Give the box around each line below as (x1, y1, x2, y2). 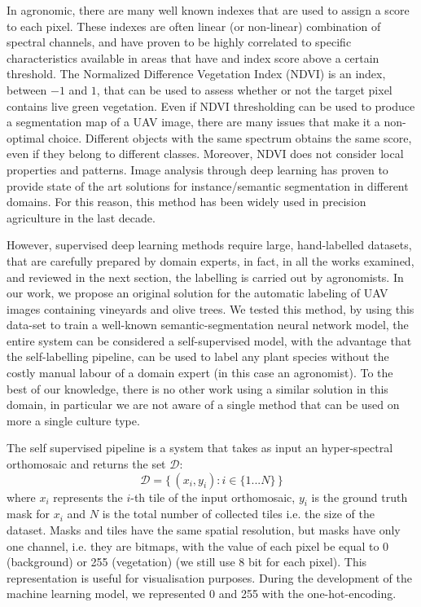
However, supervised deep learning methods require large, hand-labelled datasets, (7, 236, 412, 253)
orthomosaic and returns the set (7, 455, 166, 473)
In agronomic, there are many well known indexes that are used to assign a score (7, 2, 410, 18)
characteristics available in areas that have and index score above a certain (7, 49, 379, 66)
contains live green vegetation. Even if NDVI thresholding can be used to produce (7, 97, 415, 114)
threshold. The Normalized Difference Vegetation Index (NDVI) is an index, (7, 65, 386, 82)
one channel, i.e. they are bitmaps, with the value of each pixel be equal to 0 (7, 537, 389, 554)
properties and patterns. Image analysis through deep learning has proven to (7, 161, 388, 178)
